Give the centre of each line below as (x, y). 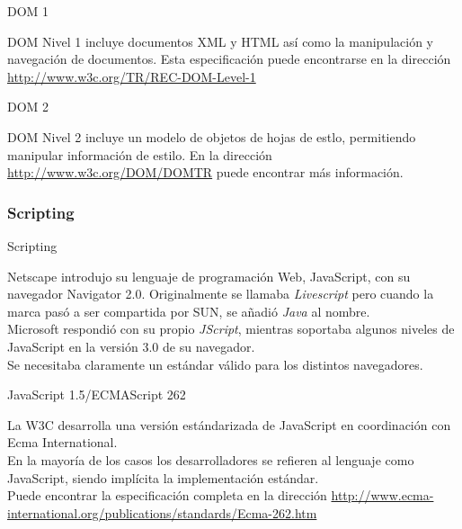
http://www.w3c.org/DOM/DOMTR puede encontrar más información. (205, 172)
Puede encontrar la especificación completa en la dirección (167, 495)
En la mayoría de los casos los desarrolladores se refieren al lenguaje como (211, 459)
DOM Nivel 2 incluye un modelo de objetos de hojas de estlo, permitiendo (212, 136)
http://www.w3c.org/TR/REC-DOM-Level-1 (132, 76)
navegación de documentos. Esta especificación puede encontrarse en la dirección (229, 59)
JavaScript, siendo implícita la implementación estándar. (163, 477)
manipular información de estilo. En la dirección (140, 154)
